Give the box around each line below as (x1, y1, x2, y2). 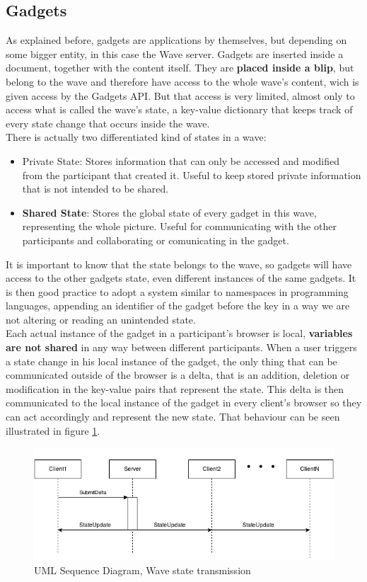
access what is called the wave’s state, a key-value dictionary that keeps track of (6, 102, 353, 117)
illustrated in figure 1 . (6, 423, 100, 438)
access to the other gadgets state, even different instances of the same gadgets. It (6, 270, 356, 285)
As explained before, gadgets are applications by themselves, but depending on (6, 33, 347, 47)
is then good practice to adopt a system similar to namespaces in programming (6, 284, 349, 299)
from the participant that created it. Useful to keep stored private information (22, 167, 361, 182)
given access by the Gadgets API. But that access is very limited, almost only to (6, 88, 355, 103)
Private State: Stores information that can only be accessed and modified (22, 153, 339, 168)
